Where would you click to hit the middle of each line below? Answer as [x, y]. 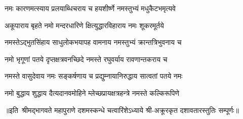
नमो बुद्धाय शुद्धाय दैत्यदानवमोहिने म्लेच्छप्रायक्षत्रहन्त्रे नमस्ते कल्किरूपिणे [92, 93]
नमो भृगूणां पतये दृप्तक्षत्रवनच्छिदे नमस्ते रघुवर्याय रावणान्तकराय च [86, 59]
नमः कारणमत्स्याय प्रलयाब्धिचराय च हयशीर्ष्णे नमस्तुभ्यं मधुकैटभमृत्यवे [90, 8]
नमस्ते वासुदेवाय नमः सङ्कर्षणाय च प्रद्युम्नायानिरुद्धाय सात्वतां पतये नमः [94, 76]
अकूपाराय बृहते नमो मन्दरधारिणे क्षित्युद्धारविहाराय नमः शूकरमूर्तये [84, 25]
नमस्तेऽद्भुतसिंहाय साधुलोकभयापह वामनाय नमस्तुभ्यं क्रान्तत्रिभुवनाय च [93, 42]
